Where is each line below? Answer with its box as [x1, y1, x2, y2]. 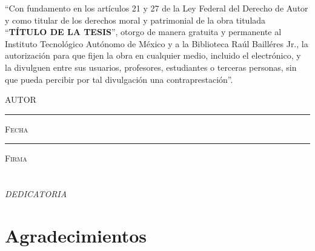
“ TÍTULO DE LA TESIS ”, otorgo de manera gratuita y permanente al [5, 25, 282, 38]
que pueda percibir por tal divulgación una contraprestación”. [5, 73, 233, 85]
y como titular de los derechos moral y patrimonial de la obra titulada [5, 13, 266, 26]
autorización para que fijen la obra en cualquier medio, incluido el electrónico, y [5, 49, 301, 62]
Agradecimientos [5, 223, 147, 247]
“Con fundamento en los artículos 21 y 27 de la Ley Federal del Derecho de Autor [5, 2, 308, 14]
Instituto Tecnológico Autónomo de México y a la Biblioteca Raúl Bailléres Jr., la [5, 37, 308, 50]
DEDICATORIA [5, 187, 67, 200]
